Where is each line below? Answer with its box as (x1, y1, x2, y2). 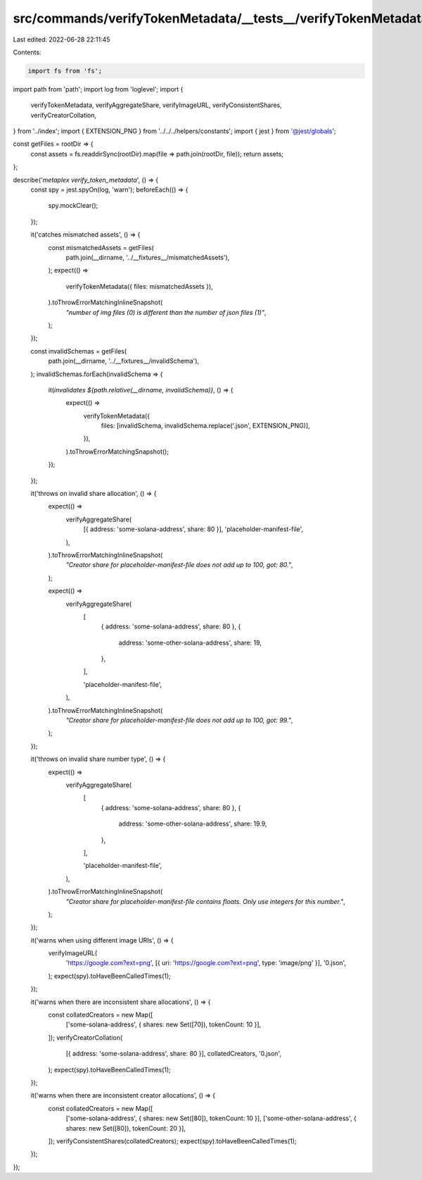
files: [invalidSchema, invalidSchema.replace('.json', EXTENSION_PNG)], (101, 421, 310, 430)
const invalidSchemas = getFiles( (30, 347, 127, 355)
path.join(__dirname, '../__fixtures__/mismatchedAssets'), (65, 253, 230, 261)
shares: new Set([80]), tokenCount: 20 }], (65, 1124, 186, 1132)
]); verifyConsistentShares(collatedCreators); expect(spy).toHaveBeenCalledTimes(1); (48, 1136, 297, 1145)
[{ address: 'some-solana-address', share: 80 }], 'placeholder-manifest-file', (83, 525, 304, 533)
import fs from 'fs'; (27, 67, 103, 75)
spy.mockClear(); (48, 201, 98, 210)
